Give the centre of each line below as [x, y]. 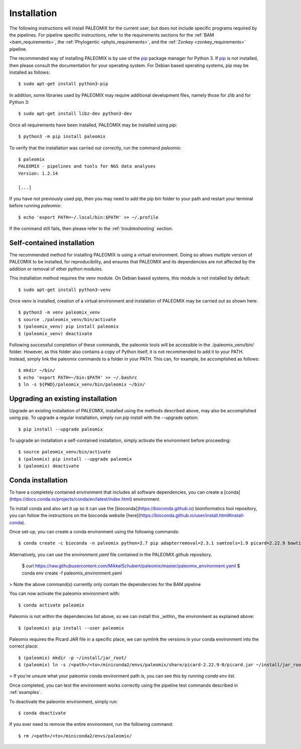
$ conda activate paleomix [51, 605]
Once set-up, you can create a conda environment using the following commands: [94, 532]
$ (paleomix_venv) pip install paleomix [68, 327]
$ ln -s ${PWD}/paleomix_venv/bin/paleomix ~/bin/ [82, 384]
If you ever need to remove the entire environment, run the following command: [91, 724]
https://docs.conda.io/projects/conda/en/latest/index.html [71, 499]
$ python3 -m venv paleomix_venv [59, 313]
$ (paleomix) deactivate [49, 466]
